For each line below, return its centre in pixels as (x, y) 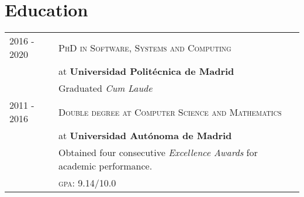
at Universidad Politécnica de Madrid (146, 71)
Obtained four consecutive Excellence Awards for (158, 153)
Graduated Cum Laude (106, 88)
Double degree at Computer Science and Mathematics (170, 112)
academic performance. (106, 166)
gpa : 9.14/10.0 (87, 183)
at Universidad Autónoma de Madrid (145, 136)
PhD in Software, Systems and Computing (145, 47)
